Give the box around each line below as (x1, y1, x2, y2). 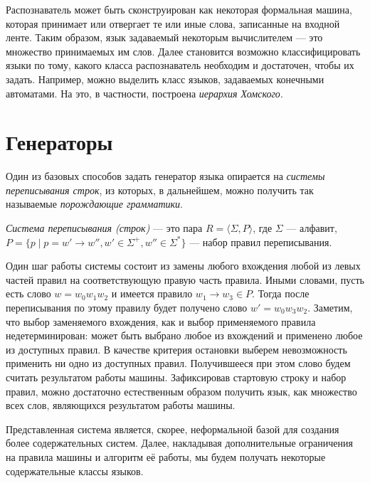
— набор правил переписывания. (189, 234, 332, 249)
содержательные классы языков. (6, 463, 144, 478)
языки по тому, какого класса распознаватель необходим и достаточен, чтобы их (6, 58, 354, 73)
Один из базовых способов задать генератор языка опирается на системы (6, 169, 325, 184)
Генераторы (6, 127, 113, 156)
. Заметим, (307, 300, 353, 315)
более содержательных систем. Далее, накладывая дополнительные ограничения (6, 435, 353, 450)
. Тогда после (252, 286, 310, 301)
